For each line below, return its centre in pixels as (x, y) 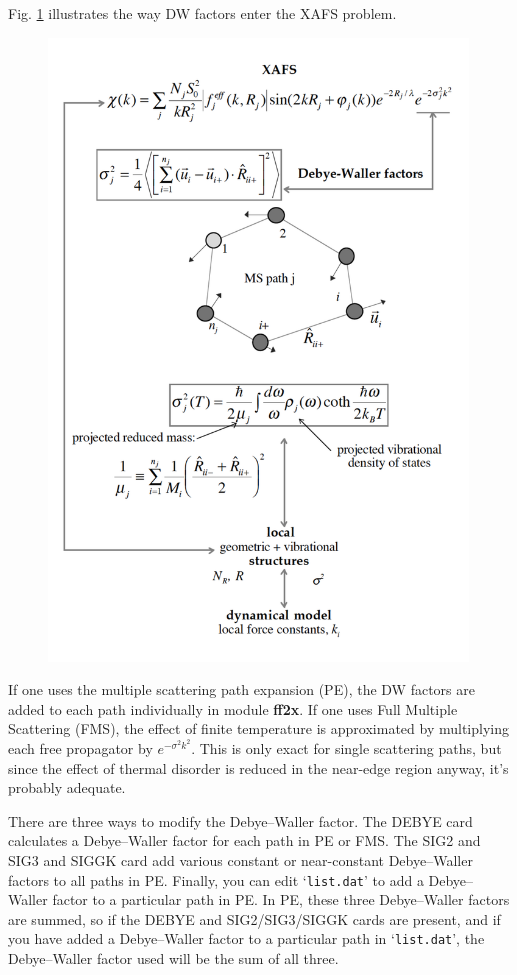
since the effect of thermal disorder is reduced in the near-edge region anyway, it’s (258, 767)
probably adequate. (67, 787)
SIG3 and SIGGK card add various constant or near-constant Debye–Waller (240, 859)
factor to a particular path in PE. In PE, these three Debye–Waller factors (281, 899)
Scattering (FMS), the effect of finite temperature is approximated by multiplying (258, 728)
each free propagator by (80, 747)
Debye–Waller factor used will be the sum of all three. (173, 958)
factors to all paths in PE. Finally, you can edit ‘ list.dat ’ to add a (216, 879)
